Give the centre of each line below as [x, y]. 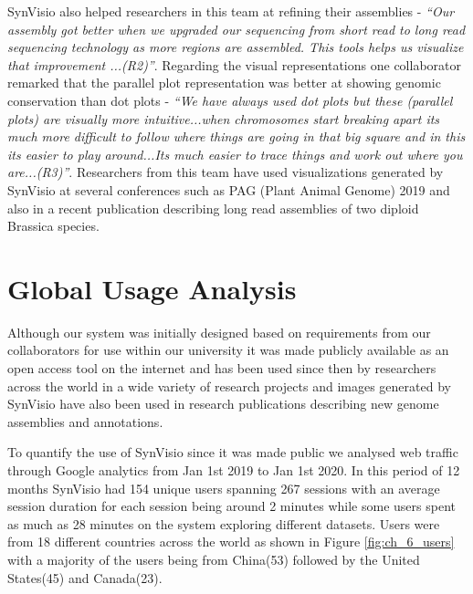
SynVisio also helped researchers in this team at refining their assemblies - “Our [231, 11]
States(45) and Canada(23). [85, 577]
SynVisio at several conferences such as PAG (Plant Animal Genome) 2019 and [229, 189]
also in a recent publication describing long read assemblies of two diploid [213, 208]
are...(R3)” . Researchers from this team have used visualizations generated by [226, 172]
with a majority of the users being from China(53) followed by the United [214, 559]
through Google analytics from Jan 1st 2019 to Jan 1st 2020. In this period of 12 [234, 470]
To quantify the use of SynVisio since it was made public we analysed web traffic [233, 452]
